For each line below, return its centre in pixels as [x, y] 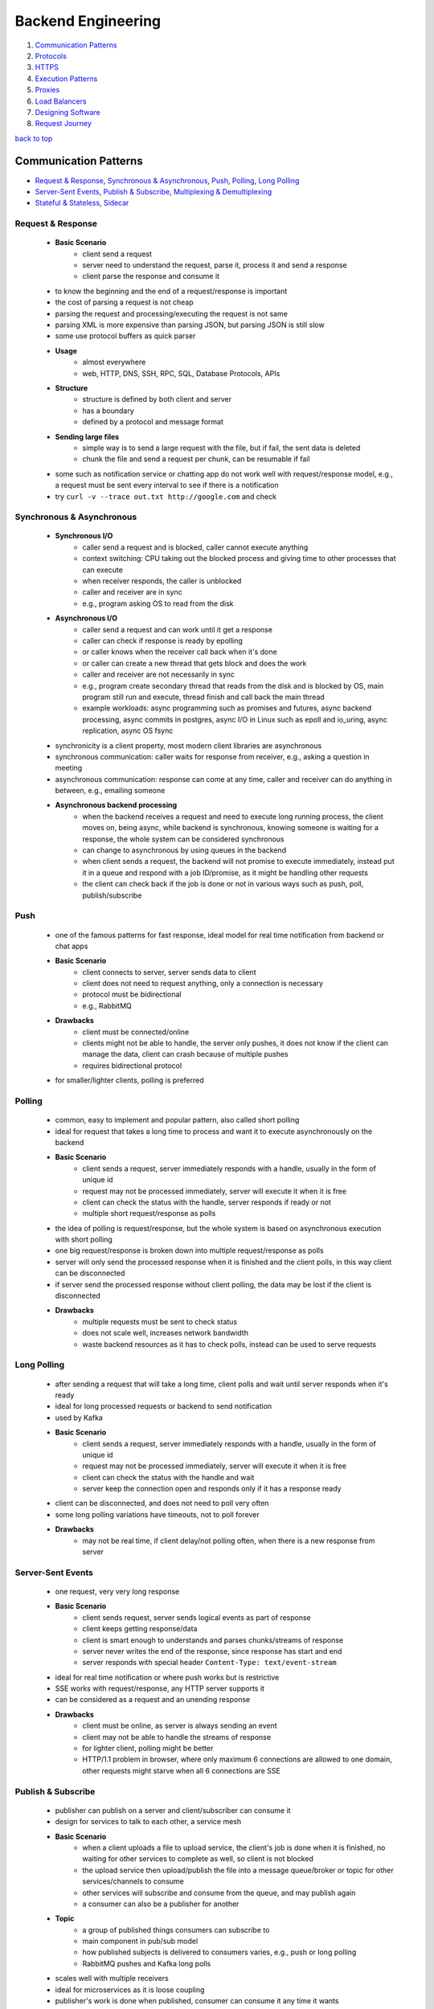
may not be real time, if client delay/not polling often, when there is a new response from [229, 1541]
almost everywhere [114, 362]
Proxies [47, 90]
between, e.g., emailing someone [110, 791]
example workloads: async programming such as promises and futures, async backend [227, 708]
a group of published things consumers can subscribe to [176, 1929]
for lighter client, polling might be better [148, 1749]
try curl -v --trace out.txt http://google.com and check [166, 496]
